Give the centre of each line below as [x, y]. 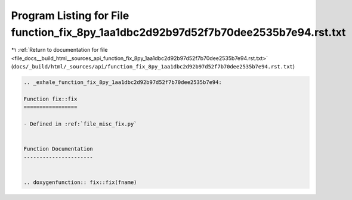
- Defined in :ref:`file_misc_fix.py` [80, 124]
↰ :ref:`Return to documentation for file [59, 50]
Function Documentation [58, 149]
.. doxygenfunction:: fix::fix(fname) [80, 182]
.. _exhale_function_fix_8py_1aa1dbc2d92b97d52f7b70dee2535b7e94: [123, 82]
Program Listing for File [70, 15]
